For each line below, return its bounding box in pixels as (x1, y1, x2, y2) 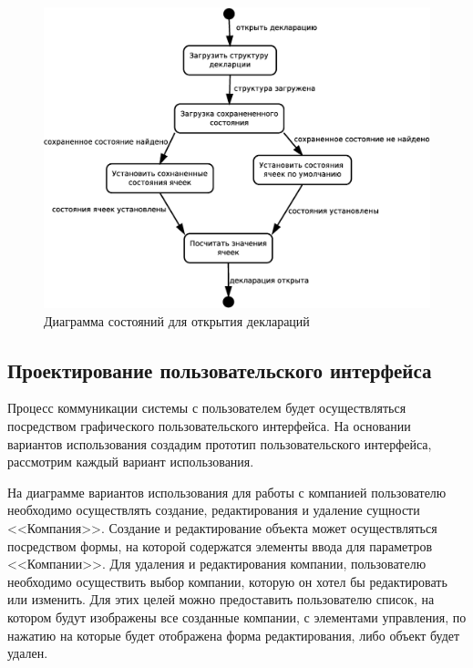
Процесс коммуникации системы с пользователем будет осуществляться (7, 398, 406, 417)
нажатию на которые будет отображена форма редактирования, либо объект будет (7, 625, 460, 644)
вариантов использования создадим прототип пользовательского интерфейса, (7, 434, 432, 453)
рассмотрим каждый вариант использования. (7, 452, 254, 471)
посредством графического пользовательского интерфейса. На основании (7, 416, 411, 435)
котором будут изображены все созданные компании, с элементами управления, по (7, 607, 467, 626)
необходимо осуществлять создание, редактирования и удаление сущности (7, 500, 420, 519)
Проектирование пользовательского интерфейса (7, 355, 432, 384)
